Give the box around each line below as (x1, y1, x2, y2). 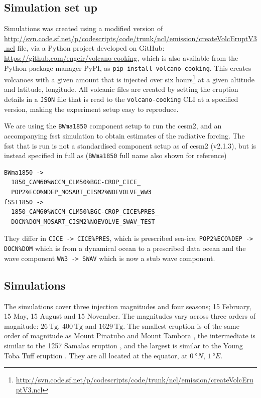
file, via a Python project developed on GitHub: (17, 43, 165, 53)
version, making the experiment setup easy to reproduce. (4, 103, 179, 114)
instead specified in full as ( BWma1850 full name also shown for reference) (4, 150, 227, 161)
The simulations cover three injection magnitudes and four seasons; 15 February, (4, 301, 251, 311)
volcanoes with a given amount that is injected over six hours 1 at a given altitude (4, 73, 254, 84)
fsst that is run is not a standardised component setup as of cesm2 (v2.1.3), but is (4, 140, 256, 151)
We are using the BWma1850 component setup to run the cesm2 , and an (4, 120, 222, 131)
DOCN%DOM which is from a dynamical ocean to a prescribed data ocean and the (4, 243, 246, 253)
